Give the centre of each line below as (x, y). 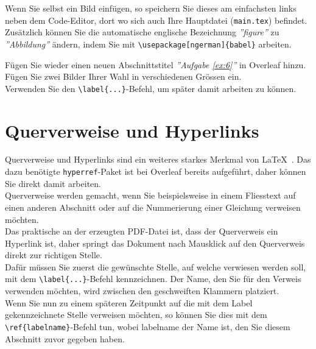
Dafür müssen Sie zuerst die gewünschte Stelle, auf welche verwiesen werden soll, (156, 266)
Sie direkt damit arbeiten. (53, 183)
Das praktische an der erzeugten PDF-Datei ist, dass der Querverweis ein (142, 231)
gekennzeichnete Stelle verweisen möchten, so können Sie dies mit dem (136, 315)
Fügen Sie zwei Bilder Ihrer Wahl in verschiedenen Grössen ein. (123, 76)
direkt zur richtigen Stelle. (54, 255)
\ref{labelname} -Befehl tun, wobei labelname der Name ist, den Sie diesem (148, 326)
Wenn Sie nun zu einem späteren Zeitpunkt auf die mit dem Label (129, 302)
